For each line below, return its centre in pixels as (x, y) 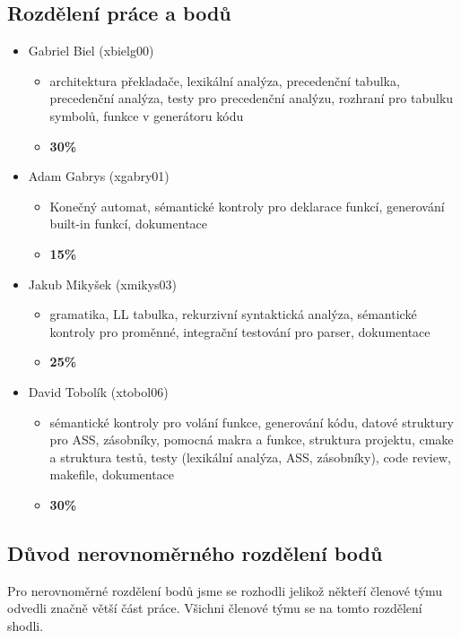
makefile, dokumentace (112, 474)
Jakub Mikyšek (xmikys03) (103, 284)
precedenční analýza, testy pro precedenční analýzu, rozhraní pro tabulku (252, 98)
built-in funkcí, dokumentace (129, 224)
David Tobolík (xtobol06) (98, 391)
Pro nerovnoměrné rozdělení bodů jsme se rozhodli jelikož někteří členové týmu (225, 590)
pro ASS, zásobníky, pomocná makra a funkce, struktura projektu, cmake (252, 440)
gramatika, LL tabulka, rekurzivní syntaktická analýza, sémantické (233, 314)
